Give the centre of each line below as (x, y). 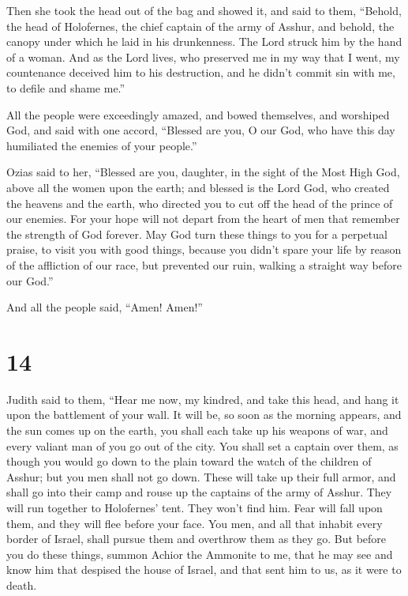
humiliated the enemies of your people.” (102, 145)
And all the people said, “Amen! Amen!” (105, 307)
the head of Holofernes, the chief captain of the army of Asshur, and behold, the (200, 26)
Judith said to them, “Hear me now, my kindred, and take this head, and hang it (203, 399)
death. (22, 585)
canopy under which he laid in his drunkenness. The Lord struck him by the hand (204, 41)
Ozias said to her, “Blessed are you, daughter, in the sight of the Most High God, (203, 172)
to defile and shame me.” (66, 87)
